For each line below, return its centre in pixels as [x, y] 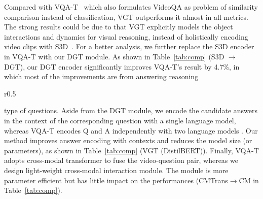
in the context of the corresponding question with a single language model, [120, 120]
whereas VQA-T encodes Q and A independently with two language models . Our [131, 130]
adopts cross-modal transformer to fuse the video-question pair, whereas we [121, 160]
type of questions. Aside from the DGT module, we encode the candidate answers [131, 110]
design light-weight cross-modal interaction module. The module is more [116, 170]
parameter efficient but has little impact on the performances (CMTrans [116, 180]
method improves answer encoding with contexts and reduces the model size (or [128, 140]
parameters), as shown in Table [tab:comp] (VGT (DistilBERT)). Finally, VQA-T [131, 150]
